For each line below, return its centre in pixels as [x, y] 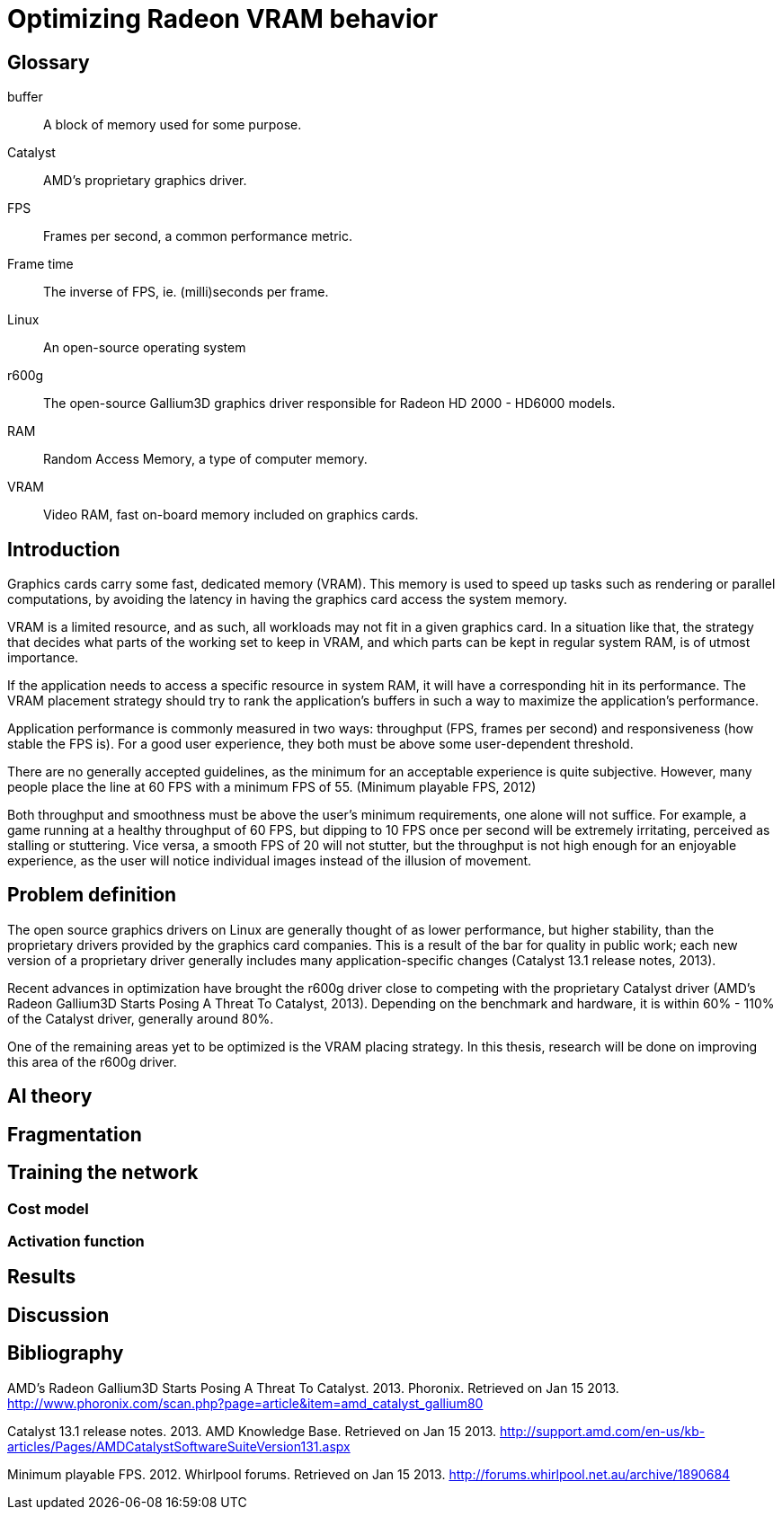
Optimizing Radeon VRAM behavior [223, 19]
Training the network [103, 1173]
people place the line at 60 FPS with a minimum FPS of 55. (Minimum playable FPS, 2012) [272, 787]
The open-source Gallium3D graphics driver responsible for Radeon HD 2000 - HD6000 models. [329, 404]
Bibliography [66, 1353]
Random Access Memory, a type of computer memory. [205, 459]
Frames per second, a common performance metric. [198, 236]
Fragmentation [75, 1134]
